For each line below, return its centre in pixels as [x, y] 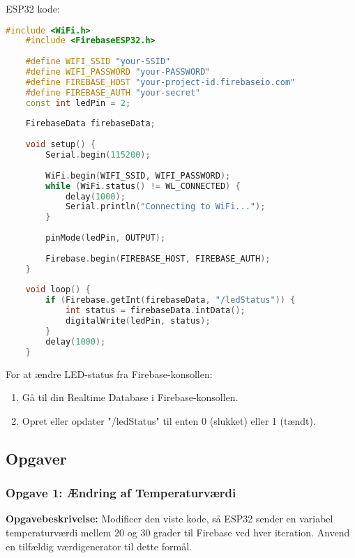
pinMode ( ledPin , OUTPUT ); [106, 238]
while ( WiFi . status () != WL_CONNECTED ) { [143, 186]
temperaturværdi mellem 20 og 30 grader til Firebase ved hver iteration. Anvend [178, 532]
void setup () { [60, 145]
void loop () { [58, 290]
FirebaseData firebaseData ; [90, 124]
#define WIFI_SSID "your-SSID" [98, 62]
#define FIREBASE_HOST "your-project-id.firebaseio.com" [160, 82]
